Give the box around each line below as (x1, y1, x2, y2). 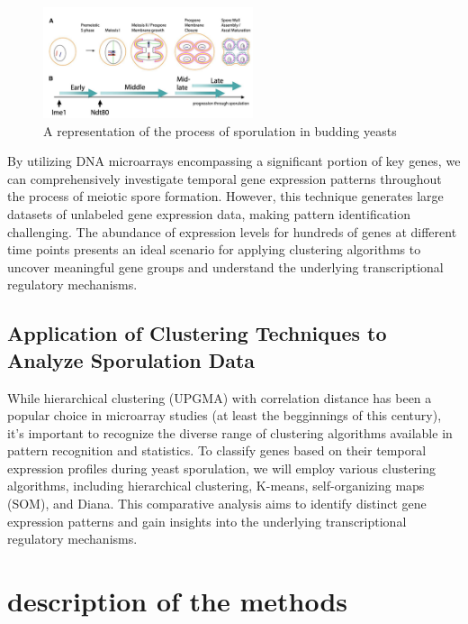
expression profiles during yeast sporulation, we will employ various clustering (7, 458, 436, 477)
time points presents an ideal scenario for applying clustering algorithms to (7, 240, 421, 259)
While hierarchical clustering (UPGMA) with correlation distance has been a (7, 388, 432, 407)
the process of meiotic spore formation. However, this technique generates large (7, 187, 444, 206)
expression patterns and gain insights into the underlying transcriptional (7, 511, 407, 530)
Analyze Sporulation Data (7, 345, 256, 373)
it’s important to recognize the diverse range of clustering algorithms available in (7, 423, 453, 442)
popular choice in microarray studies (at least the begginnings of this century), (7, 406, 442, 425)
